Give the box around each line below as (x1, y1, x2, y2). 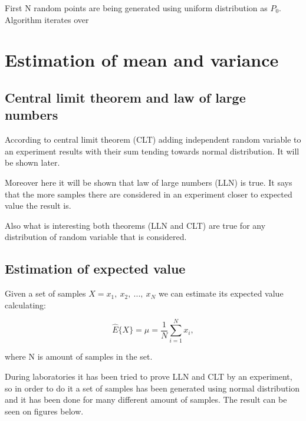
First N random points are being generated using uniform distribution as (5, 2, 268, 14)
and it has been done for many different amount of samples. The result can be (5, 393, 287, 406)
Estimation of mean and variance (5, 48, 279, 72)
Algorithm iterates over (5, 13, 89, 25)
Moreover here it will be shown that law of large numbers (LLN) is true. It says (5, 176, 292, 188)
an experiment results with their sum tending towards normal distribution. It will (5, 144, 300, 157)
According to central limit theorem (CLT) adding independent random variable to (5, 133, 301, 146)
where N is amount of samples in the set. (5, 350, 153, 363)
